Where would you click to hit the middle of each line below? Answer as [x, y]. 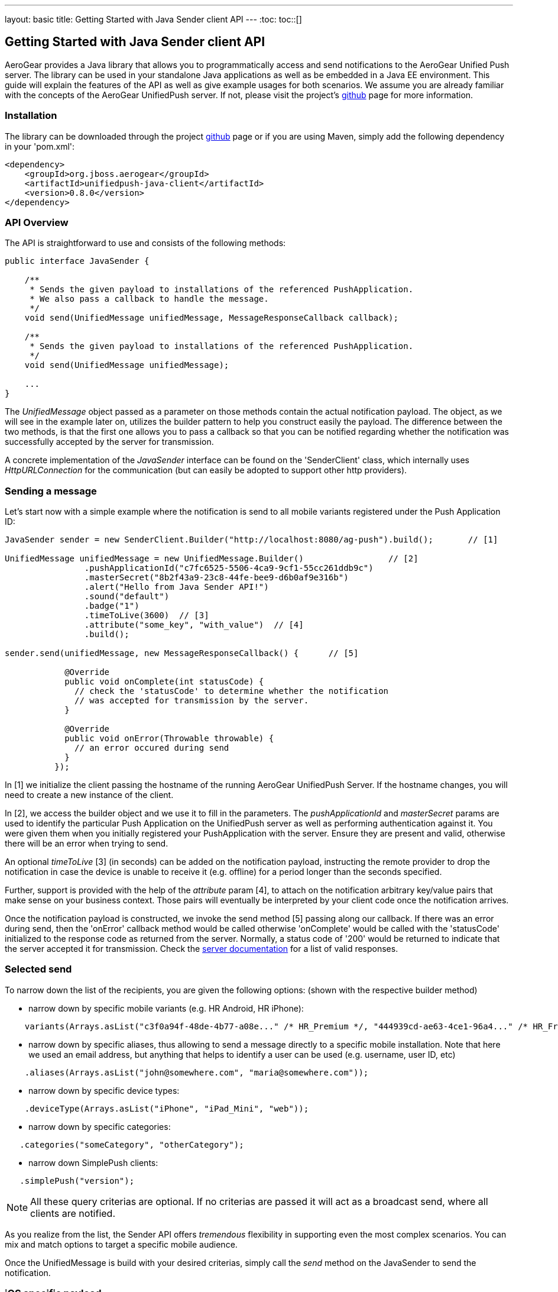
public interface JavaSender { [77, 261]
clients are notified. [73, 1213]
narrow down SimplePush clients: [93, 1162]
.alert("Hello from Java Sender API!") [176, 587]
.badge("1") [112, 606]
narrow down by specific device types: [104, 1090]
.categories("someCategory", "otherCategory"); [132, 1144]
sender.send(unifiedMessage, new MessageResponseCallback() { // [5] [182, 653]
